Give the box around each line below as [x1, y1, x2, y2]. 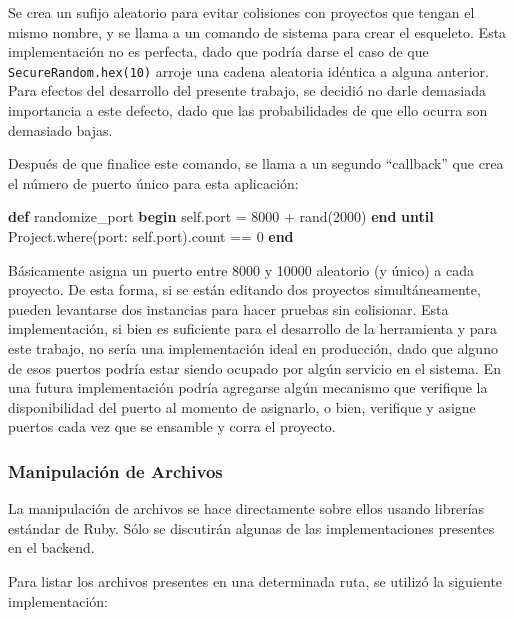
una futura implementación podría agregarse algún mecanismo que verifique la [8, 377, 488, 398]
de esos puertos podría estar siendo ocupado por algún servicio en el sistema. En [8, 357, 501, 378]
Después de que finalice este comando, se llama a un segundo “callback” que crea [8, 153, 504, 174]
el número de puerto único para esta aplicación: [8, 172, 299, 193]
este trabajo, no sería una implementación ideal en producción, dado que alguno [8, 337, 498, 358]
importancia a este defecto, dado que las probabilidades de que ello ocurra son [8, 100, 488, 121]
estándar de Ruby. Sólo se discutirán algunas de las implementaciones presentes [8, 517, 495, 538]
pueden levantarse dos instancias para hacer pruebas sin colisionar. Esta [8, 298, 449, 319]
